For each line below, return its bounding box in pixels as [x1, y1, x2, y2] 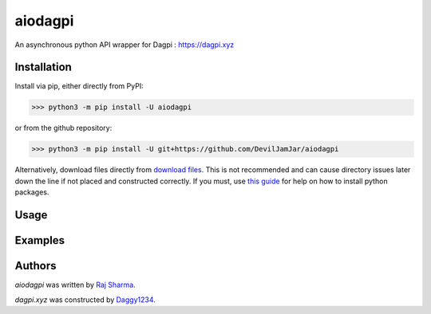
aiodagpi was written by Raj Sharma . [14, 280, 136, 290]
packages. [14, 187, 49, 197]
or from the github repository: [14, 124, 113, 133]
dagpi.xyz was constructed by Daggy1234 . [14, 295, 156, 304]
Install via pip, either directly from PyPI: [14, 81, 144, 91]
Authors [14, 259, 57, 273]
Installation [14, 61, 72, 74]
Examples [14, 234, 65, 247]
